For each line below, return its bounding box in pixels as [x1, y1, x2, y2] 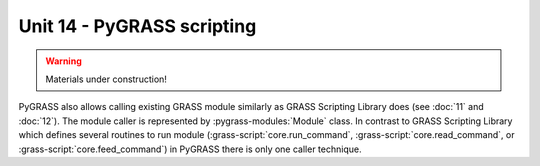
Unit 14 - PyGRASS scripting [18, 15, 257, 37]
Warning [45, 55, 82, 67]
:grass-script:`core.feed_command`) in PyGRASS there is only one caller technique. [18, 143, 362, 155]
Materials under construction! [45, 73, 167, 85]
